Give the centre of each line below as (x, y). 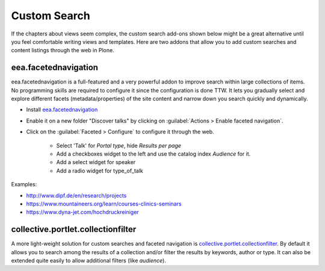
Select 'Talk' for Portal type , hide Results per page (119, 145)
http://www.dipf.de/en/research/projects (76, 195)
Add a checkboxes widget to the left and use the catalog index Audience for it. (153, 154)
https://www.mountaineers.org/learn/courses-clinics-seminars (104, 204)
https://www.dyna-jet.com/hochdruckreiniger (82, 212)
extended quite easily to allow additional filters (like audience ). (89, 260)
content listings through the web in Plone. (63, 50)
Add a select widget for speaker (96, 162)
